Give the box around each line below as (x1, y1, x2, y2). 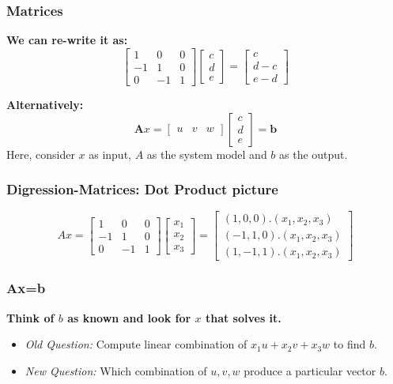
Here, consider (6, 145, 75, 162)
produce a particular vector (244, 362, 376, 378)
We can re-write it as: (6, 32, 128, 48)
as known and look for (67, 309, 191, 326)
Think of (6, 309, 55, 326)
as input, (89, 145, 131, 162)
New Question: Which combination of (25, 362, 207, 378)
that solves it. (205, 309, 282, 326)
